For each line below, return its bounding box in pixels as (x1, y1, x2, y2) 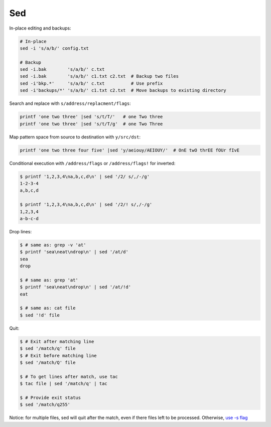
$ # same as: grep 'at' (20, 277, 79, 283)
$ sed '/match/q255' (20, 402, 70, 407)
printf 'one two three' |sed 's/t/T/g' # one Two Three (20, 121, 163, 126)
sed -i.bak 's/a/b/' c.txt (20, 67, 105, 72)
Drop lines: (9, 228, 32, 234)
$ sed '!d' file (20, 312, 60, 318)
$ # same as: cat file (20, 305, 76, 311)
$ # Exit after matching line (20, 339, 94, 344)
